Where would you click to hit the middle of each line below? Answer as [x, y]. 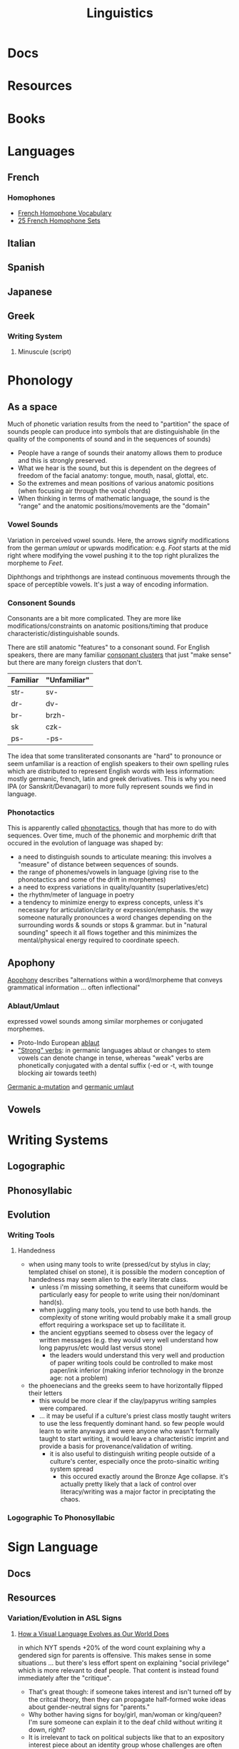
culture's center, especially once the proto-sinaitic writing [134, 1462]
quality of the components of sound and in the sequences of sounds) [109, 439]
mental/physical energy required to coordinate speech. [98, 940]
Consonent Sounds [42, 603]
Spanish [26, 268]
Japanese [30, 291]
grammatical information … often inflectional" [74, 987]
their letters [45, 1393]
